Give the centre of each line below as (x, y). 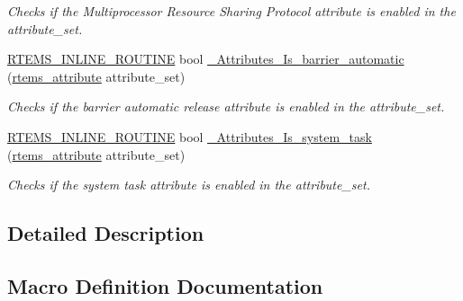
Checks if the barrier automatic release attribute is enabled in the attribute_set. (226, 106)
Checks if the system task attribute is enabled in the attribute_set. (189, 185)
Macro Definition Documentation (165, 285)
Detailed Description (106, 233)
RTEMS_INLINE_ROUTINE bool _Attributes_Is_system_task (190, 136)
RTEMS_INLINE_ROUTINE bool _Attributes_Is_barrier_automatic (206, 59)
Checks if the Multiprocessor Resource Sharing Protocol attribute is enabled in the (231, 11)
